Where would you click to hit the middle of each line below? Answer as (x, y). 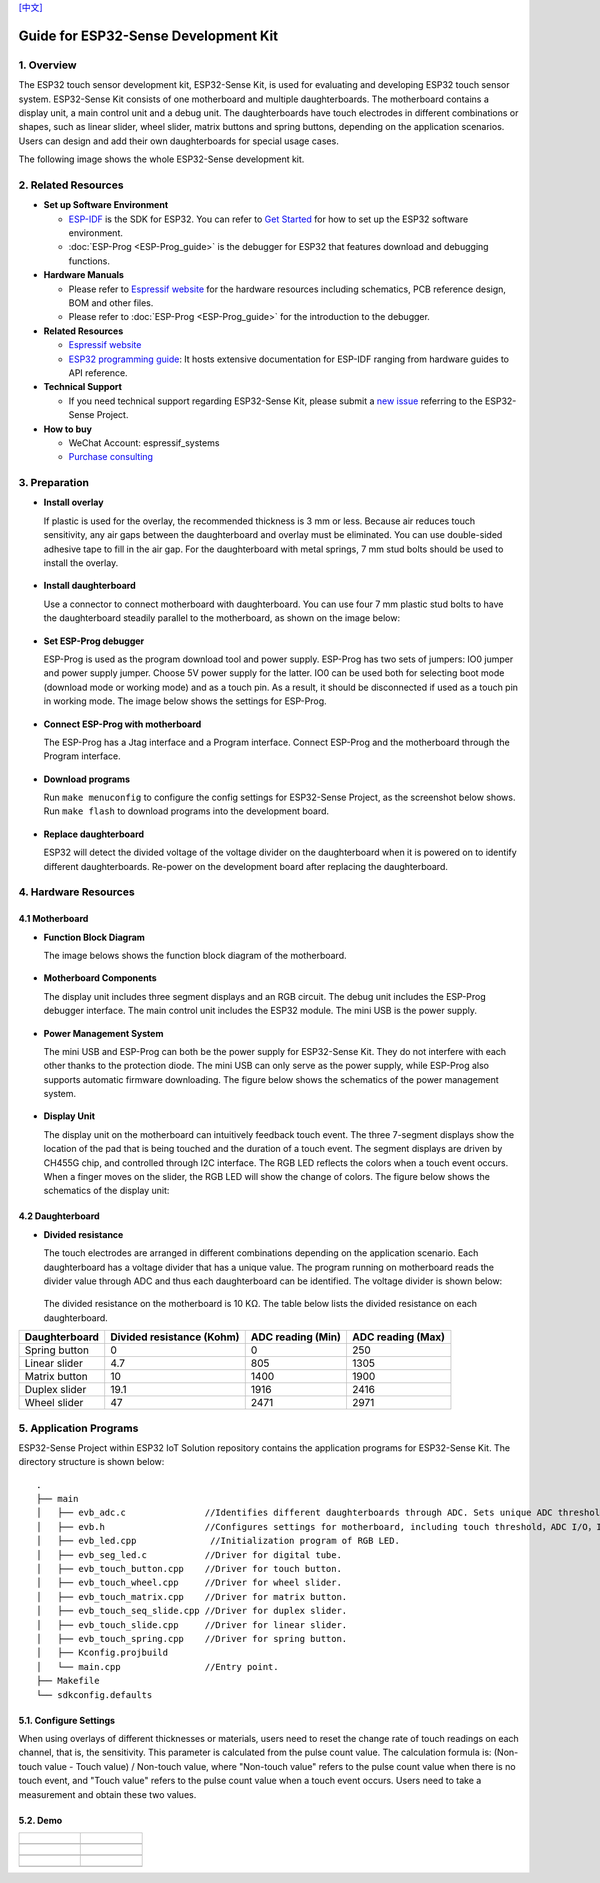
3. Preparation (54, 483)
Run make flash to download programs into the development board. (186, 811)
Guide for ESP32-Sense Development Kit (148, 35)
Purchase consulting (111, 457)
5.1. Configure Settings (66, 1720)
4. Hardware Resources (76, 892)
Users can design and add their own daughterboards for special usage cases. (178, 141)
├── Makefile (68, 1681)
